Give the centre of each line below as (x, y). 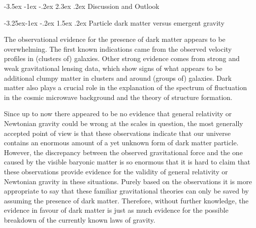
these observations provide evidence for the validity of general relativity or (116, 171)
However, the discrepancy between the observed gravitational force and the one (123, 152)
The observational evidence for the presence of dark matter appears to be (115, 39)
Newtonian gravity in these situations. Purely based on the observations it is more (128, 181)
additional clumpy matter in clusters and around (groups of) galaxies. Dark (118, 78)
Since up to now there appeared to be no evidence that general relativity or (118, 114)
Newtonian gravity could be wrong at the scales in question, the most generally (124, 123)
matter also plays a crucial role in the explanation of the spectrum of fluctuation (126, 87)
